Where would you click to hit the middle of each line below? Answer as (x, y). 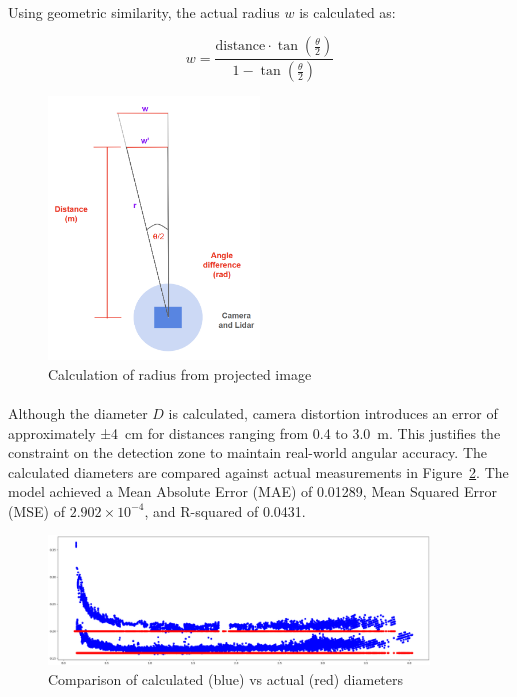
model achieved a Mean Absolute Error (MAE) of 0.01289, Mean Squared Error (253, 491)
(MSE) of (36, 510)
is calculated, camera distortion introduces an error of (333, 412)
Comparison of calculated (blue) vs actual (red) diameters (226, 678)
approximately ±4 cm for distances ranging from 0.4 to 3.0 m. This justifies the (254, 432)
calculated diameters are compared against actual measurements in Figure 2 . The (258, 471)
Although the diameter (78, 412)
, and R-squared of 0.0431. (225, 510)
